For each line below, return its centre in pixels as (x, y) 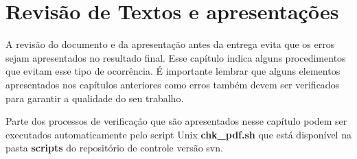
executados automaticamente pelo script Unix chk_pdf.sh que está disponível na (178, 134)
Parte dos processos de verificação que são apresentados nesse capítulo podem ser (176, 121)
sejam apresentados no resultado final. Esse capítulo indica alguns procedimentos (176, 57)
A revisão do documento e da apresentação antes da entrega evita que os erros (170, 44)
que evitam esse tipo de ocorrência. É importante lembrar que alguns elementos (173, 71)
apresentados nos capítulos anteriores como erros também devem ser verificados (173, 84)
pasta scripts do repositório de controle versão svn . (114, 148)
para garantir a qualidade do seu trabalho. (95, 98)
